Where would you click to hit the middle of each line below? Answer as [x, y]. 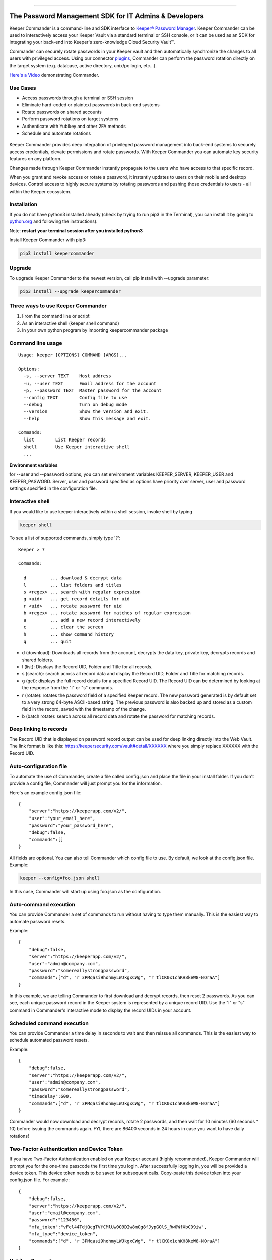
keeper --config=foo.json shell [60, 878]
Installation [23, 204]
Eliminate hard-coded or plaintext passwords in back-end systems [91, 105]
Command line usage [36, 343]
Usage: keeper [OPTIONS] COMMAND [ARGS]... [73, 355]
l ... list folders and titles [73, 585]
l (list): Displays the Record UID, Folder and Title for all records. [87, 667]
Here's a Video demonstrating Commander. [54, 75]
